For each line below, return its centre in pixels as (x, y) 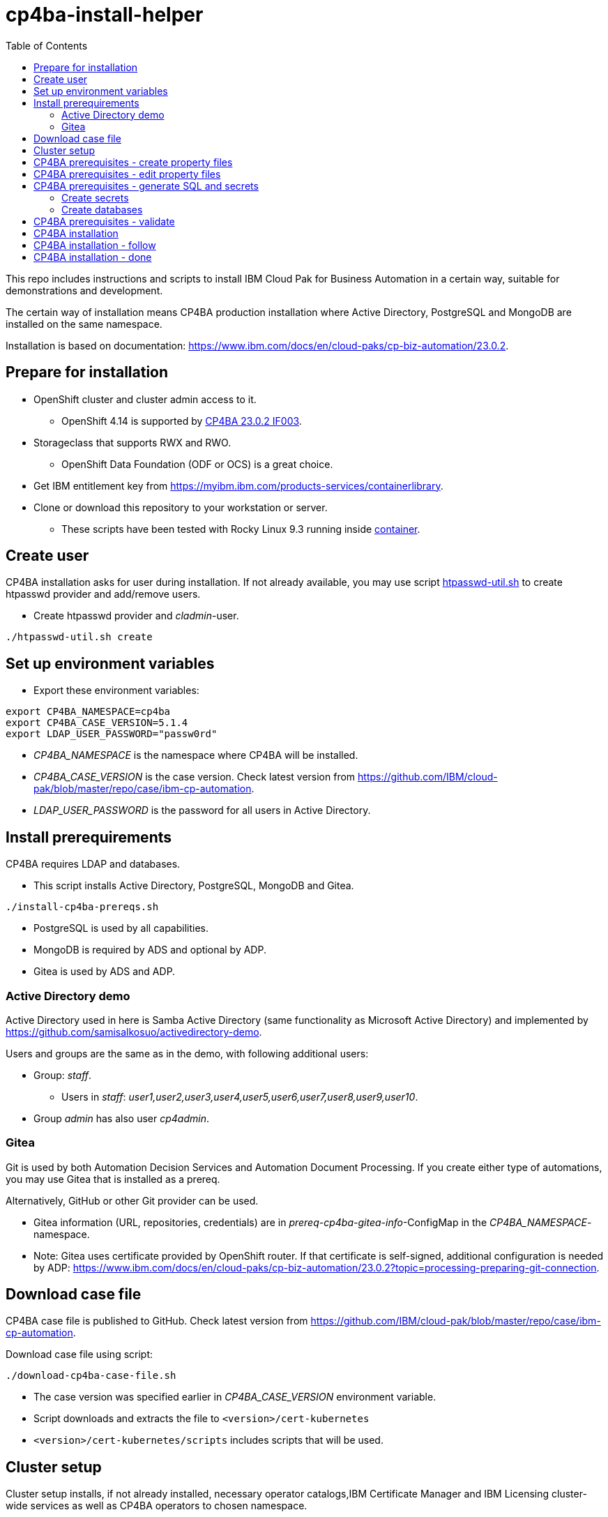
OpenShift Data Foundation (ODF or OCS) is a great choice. (197, 464)
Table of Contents (47, 45)
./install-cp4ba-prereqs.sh (82, 907)
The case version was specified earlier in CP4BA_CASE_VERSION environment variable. (235, 1397)
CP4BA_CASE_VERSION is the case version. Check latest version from (195, 777)
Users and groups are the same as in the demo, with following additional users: (187, 1053)
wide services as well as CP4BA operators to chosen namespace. (157, 1506)
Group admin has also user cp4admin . (122, 1118)
